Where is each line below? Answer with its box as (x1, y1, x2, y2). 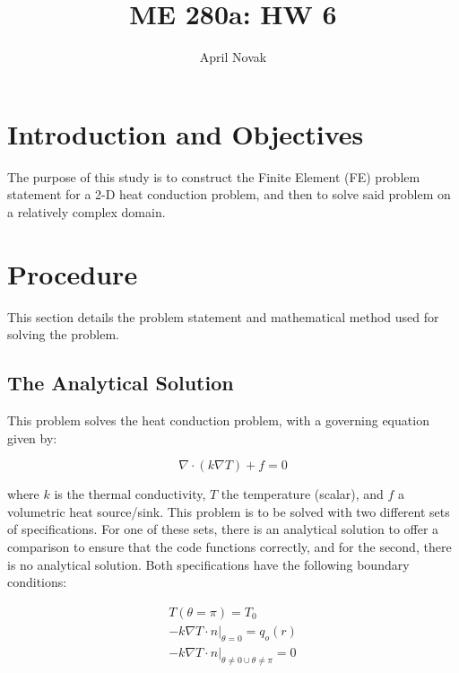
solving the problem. (7, 325, 119, 344)
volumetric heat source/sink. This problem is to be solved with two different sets (7, 502, 450, 520)
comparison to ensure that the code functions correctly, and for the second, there (7, 537, 452, 555)
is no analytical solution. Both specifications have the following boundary (7, 555, 410, 573)
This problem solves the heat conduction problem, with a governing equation (7, 410, 429, 429)
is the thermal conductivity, (54, 485, 206, 503)
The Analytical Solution (7, 369, 234, 397)
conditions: (7, 572, 67, 591)
